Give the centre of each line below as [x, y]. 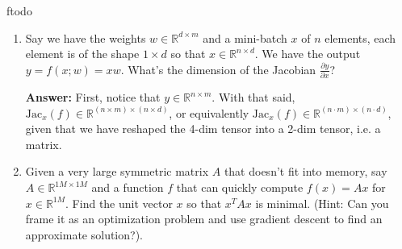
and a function [128, 187]
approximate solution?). [84, 234]
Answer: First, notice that [93, 97]
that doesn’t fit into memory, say [306, 171]
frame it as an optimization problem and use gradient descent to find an [204, 219]
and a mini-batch [245, 37]
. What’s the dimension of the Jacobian [218, 69]
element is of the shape [82, 54]
